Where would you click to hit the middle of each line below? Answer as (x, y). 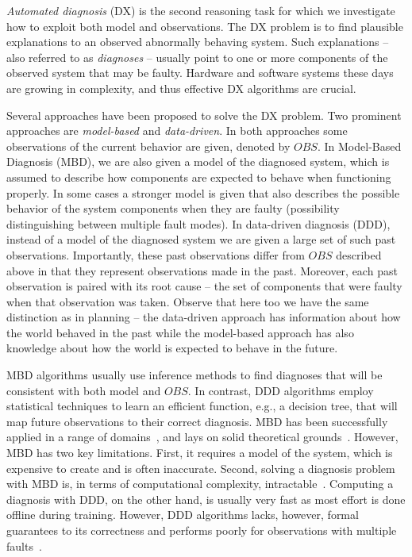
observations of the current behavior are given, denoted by (148, 146)
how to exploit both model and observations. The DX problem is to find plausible (205, 26)
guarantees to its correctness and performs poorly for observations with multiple (202, 530)
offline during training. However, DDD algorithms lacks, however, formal (183, 515)
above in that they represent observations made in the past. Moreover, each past (202, 270)
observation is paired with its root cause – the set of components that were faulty (204, 286)
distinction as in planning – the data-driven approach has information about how (204, 317)
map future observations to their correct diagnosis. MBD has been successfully (197, 421)
